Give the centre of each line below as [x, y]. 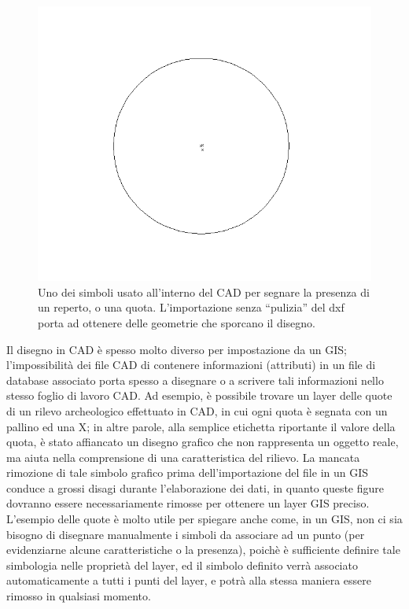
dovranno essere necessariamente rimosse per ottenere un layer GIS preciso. [188, 503]
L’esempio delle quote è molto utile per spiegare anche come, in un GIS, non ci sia [204, 519]
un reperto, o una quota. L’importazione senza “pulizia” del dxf [191, 307]
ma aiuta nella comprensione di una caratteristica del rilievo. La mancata [183, 457]
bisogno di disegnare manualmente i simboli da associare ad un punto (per [186, 534]
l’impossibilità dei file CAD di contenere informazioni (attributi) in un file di [191, 365]
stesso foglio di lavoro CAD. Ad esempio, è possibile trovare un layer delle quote [199, 395]
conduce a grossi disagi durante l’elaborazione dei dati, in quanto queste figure [195, 487]
